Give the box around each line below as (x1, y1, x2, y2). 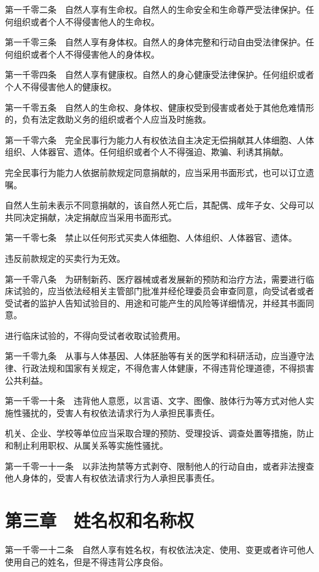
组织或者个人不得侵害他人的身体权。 (13, 47, 159, 60)
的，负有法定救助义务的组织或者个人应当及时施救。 (5, 113, 211, 126)
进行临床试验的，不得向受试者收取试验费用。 (5, 329, 185, 341)
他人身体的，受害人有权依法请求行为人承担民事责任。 (5, 471, 220, 484)
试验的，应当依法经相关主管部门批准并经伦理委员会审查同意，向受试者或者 (13, 284, 314, 297)
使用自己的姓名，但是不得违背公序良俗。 (5, 555, 168, 568)
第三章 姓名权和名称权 (5, 508, 194, 532)
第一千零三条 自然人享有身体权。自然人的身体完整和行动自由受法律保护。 (5, 36, 306, 48)
